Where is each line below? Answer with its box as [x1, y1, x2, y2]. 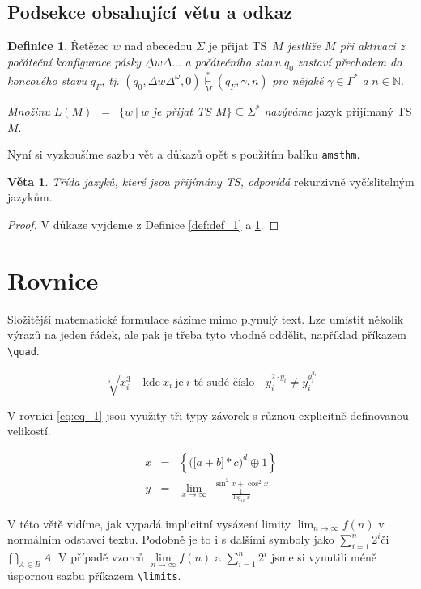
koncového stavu [7, 71, 87, 88]
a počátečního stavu [185, 53, 281, 70]
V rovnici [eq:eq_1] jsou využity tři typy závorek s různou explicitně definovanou [7, 406, 409, 423]
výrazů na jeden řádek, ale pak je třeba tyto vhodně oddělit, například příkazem [7, 326, 406, 343]
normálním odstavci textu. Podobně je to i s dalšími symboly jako [7, 531, 334, 548]
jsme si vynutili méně [270, 549, 376, 566]
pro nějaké [272, 71, 324, 88]
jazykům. [7, 189, 53, 206]
